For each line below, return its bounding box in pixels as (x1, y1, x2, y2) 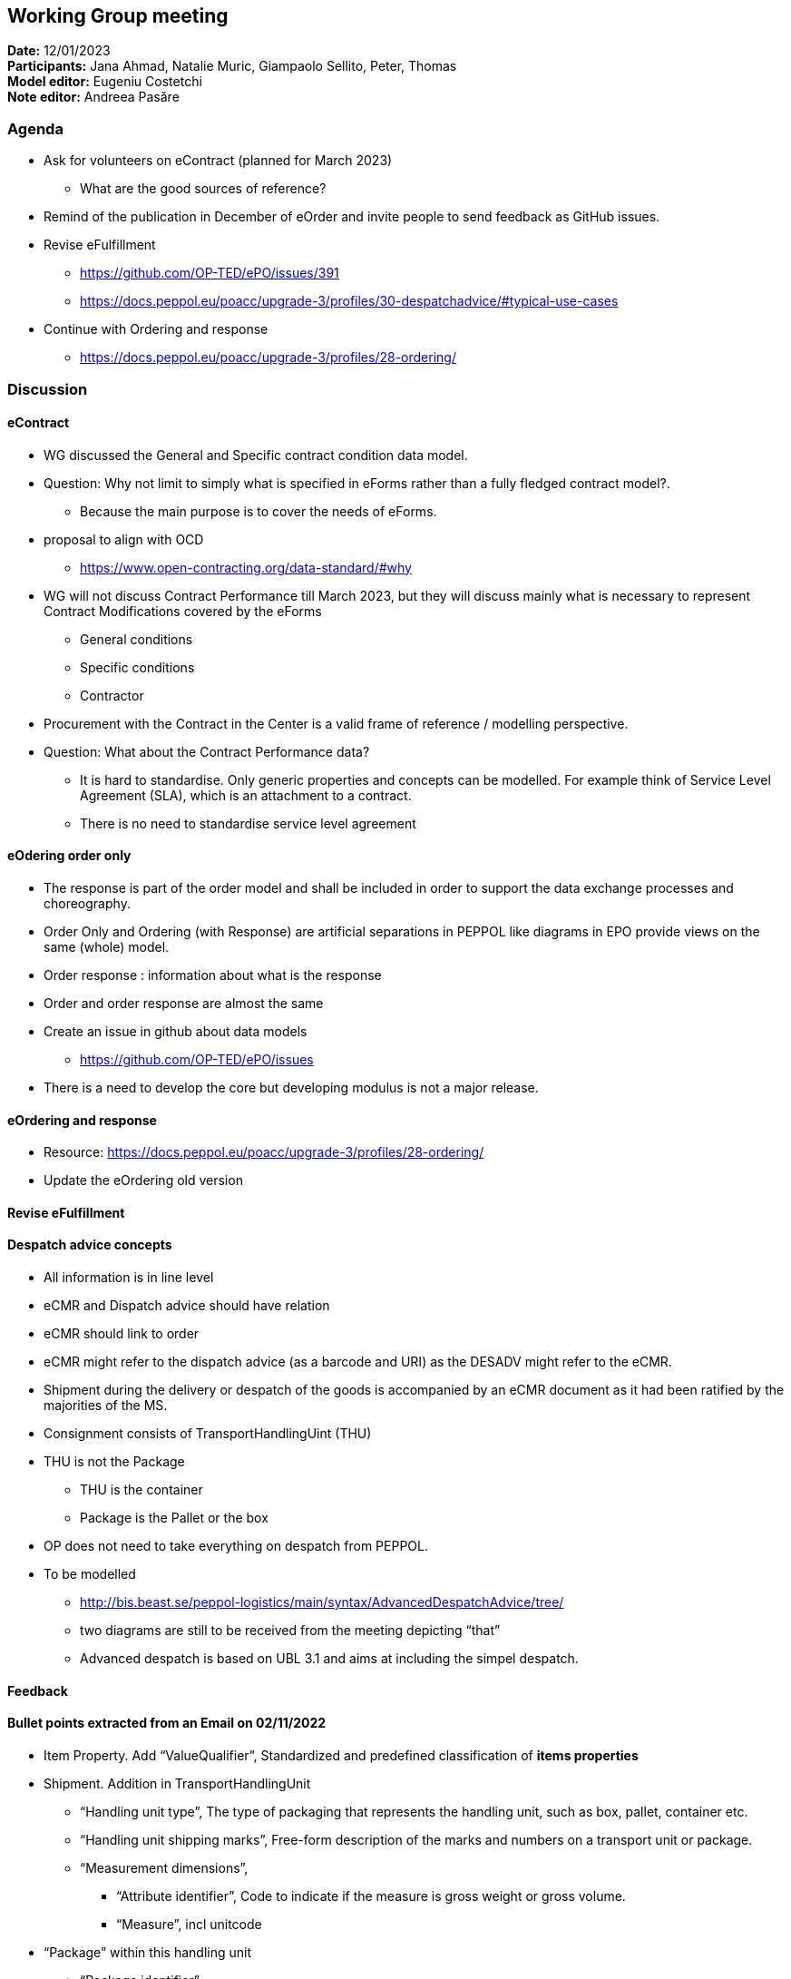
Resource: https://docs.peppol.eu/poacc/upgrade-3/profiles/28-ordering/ (44, 1144, 484, 1161)
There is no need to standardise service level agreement (80, 815, 416, 831)
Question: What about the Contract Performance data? (44, 743, 370, 759)
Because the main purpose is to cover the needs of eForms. (80, 503, 437, 519)
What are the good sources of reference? (80, 181, 327, 197)
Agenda (7, 119, 63, 138)
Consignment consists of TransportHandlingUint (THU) (44, 1425, 372, 1442)
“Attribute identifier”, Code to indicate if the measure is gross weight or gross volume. (116, 1887, 626, 1904)
